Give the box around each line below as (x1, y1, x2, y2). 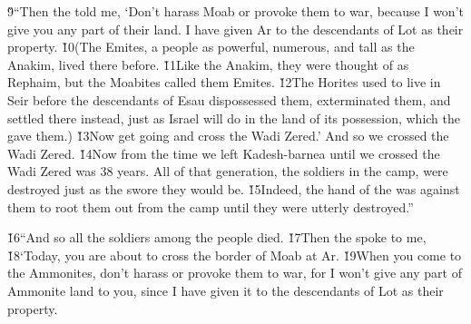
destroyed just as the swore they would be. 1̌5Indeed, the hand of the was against (7, 179, 460, 198)
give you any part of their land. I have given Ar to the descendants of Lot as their (7, 19, 464, 38)
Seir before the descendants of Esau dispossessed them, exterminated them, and (7, 90, 451, 109)
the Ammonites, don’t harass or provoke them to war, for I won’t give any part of (7, 263, 462, 282)
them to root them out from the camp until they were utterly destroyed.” (7, 197, 414, 216)
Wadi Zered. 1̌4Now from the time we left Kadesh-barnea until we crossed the (7, 143, 440, 162)
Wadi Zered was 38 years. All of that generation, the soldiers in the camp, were (7, 162, 448, 181)
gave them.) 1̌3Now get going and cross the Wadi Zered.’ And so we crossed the (7, 126, 449, 145)
